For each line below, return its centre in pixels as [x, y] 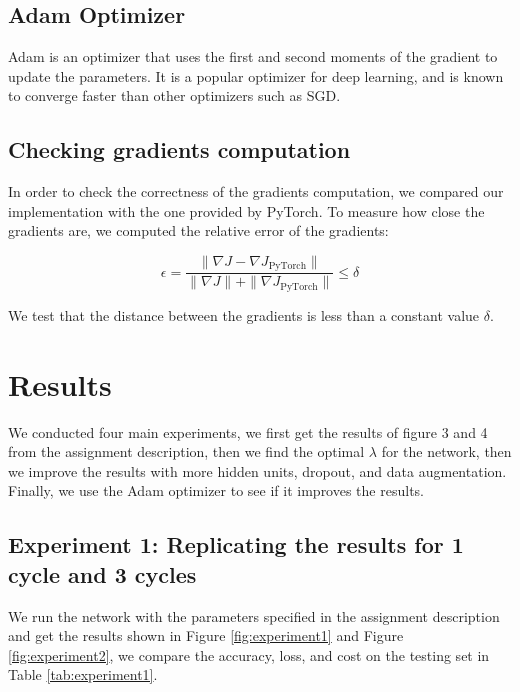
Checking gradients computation [179, 149]
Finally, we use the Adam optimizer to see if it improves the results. [216, 490]
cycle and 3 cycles [102, 573]
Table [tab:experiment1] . [83, 674]
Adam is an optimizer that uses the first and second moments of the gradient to [253, 56]
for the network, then [446, 451]
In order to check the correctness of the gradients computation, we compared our [256, 191]
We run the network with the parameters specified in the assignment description [254, 615]
